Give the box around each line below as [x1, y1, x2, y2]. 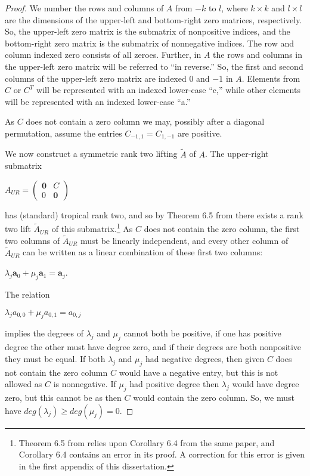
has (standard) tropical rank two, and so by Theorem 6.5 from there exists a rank [5, 208, 303, 221]
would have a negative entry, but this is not [119, 366, 278, 378]
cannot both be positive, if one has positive [123, 327, 281, 339]
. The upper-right [204, 147, 269, 160]
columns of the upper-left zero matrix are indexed [5, 72, 187, 84]
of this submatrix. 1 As [51, 221, 133, 235]
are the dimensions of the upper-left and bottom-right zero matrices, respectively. [5, 13, 302, 26]
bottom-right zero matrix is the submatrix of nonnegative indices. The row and [5, 36, 294, 49]
